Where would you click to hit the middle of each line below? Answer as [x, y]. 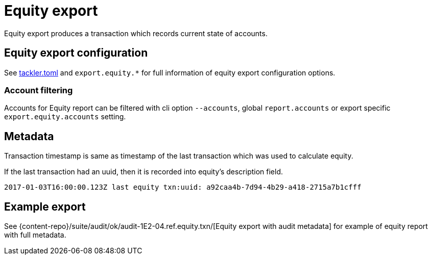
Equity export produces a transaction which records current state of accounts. [136, 33]
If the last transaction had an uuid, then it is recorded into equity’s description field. [144, 172]
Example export [45, 206]
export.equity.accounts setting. [65, 117]
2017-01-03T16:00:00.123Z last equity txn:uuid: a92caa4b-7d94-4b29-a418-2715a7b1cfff [183, 187]
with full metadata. [35, 235]
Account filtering [39, 90]
